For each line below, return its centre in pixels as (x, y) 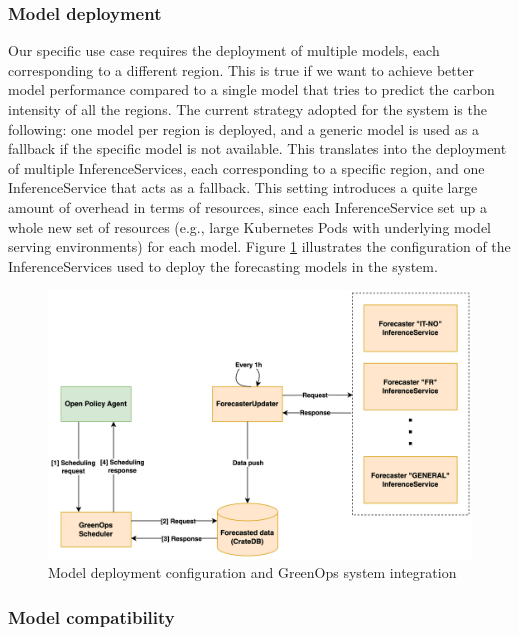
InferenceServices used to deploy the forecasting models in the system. (223, 265)
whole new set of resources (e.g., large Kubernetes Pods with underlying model (249, 226)
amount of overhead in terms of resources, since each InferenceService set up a (247, 206)
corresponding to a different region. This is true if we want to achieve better (241, 69)
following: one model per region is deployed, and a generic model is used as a (243, 128)
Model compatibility (91, 616)
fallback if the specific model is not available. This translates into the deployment (257, 148)
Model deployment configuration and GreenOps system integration (252, 572)
